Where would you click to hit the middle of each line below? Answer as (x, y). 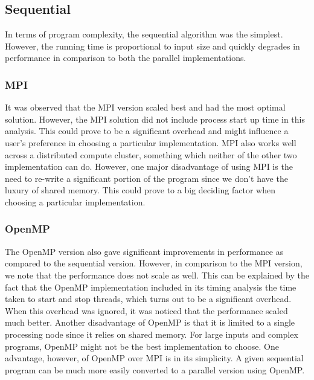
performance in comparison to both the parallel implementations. (126, 58)
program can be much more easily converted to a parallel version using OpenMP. (155, 369)
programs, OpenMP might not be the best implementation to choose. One (142, 346)
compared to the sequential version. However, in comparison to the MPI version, (154, 263)
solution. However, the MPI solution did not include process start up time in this (155, 119)
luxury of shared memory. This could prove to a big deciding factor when (140, 190)
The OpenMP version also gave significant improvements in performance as (144, 251)
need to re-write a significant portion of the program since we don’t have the (146, 178)
